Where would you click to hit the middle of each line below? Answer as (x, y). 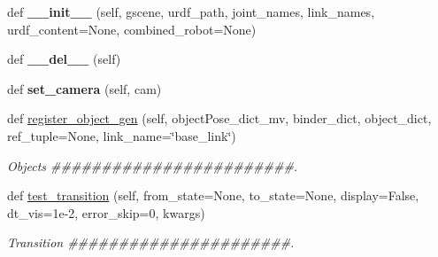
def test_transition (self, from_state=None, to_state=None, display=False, (213, 195)
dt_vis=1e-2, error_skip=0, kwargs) (106, 212)
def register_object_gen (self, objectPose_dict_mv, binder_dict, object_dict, (219, 118)
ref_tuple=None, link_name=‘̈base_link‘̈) (122, 135)
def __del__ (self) (64, 59)
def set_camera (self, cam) (85, 88)
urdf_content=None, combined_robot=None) (132, 29)
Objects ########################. (153, 165)
